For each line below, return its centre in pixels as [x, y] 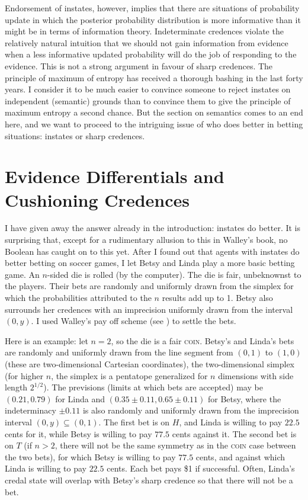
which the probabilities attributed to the [78, 297]
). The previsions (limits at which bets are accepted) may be [153, 387]
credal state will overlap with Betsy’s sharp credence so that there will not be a [149, 480]
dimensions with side [256, 375]
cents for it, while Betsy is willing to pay [78, 433]
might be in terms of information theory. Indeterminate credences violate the [144, 31]
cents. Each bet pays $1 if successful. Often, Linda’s [201, 468]
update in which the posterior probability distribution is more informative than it [153, 19]
